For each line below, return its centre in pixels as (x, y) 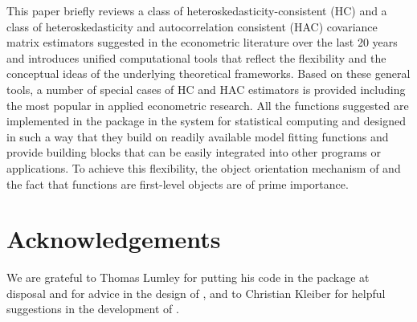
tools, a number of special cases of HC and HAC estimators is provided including (206, 89)
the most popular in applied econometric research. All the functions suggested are (208, 105)
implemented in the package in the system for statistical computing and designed (206, 121)
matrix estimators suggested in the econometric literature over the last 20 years (202, 42)
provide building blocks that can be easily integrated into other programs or (194, 152)
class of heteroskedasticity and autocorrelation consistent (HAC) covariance (192, 26)
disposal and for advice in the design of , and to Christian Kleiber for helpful (196, 293)
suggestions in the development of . (93, 309)
